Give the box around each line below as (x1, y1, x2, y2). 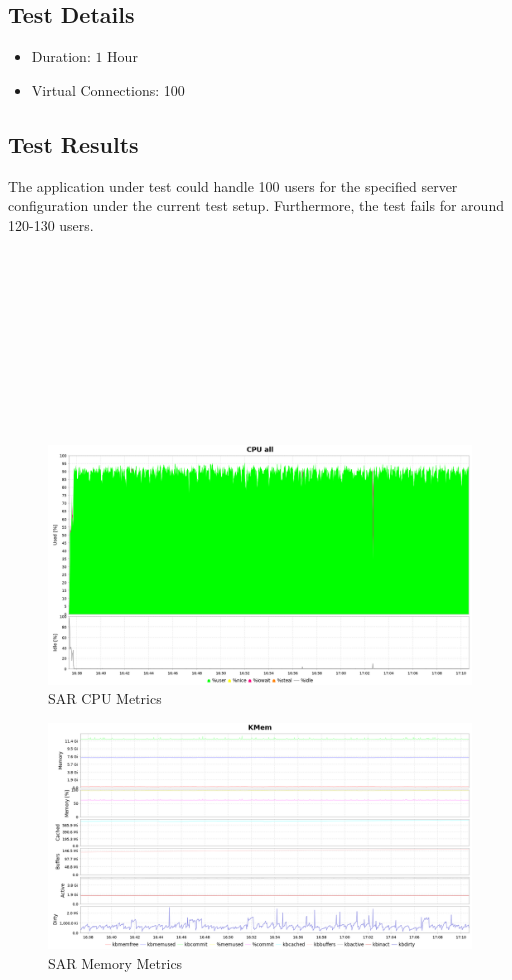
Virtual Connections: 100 (31, 79, 185, 100)
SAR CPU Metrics (48, 688, 162, 709)
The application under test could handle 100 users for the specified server (8, 175, 458, 196)
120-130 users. (8, 214, 94, 235)
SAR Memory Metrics (48, 952, 183, 973)
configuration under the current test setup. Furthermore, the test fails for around (8, 195, 504, 216)
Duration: (31, 46, 91, 67)
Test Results (8, 128, 139, 159)
